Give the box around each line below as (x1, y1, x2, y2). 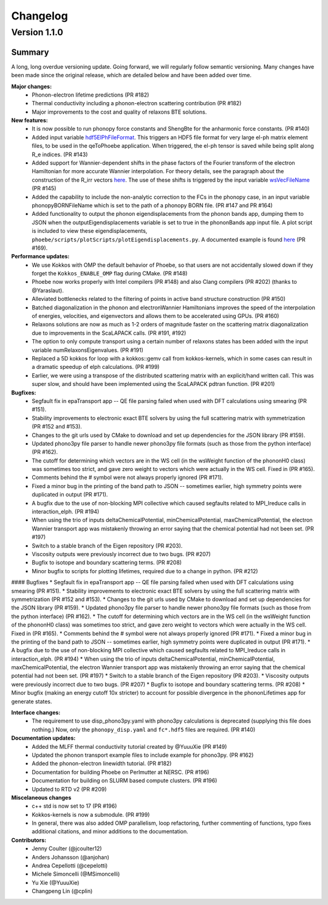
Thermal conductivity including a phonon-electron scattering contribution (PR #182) (32, 100, 242, 107)
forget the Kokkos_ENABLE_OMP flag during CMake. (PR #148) (32, 270, 188, 277)
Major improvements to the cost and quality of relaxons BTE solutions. (32, 108, 207, 115)
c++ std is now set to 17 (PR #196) (32, 802, 117, 810)
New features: (11, 117, 48, 124)
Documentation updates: (11, 734, 76, 742)
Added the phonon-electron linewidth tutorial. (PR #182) (32, 760, 172, 767)
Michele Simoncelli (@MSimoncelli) (32, 870, 120, 878)
